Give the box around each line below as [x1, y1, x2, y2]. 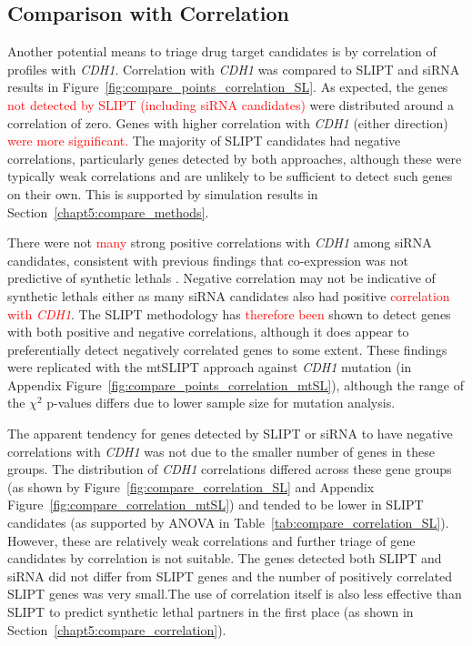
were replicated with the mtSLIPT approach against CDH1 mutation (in [7, 358, 412, 377]
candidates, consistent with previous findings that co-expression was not [7, 250, 408, 269]
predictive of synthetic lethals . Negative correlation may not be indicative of [7, 268, 436, 288]
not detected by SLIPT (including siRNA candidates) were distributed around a [7, 95, 454, 114]
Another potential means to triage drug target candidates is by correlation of [7, 42, 437, 61]
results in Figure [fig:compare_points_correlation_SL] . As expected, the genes [7, 77, 448, 96]
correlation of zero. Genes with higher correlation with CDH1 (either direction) [7, 113, 448, 132]
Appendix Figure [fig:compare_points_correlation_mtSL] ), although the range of [7, 375, 465, 394]
